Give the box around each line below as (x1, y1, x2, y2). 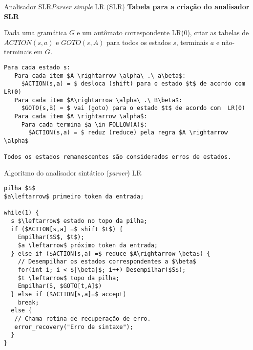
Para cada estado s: (4, 64, 71, 71)
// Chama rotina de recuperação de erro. (14, 315, 151, 322)
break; (18, 299, 39, 306)
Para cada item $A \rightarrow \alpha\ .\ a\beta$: (14, 72, 186, 79)
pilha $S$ (4, 185, 36, 192)
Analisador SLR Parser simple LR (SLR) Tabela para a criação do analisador (4, 1, 250, 11)
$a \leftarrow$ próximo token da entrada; (18, 242, 158, 249)
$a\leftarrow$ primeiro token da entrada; (4, 193, 144, 200)
